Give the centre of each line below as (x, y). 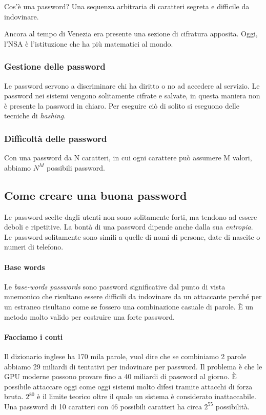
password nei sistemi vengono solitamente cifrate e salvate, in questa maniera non (132, 96)
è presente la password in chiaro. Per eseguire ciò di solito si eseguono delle (122, 105)
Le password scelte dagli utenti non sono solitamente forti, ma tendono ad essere (131, 216)
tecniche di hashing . (35, 116)
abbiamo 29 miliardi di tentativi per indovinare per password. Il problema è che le (133, 366)
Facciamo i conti (34, 336)
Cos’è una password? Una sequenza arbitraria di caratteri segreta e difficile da (127, 6)
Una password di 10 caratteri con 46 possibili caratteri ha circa (103, 406)
